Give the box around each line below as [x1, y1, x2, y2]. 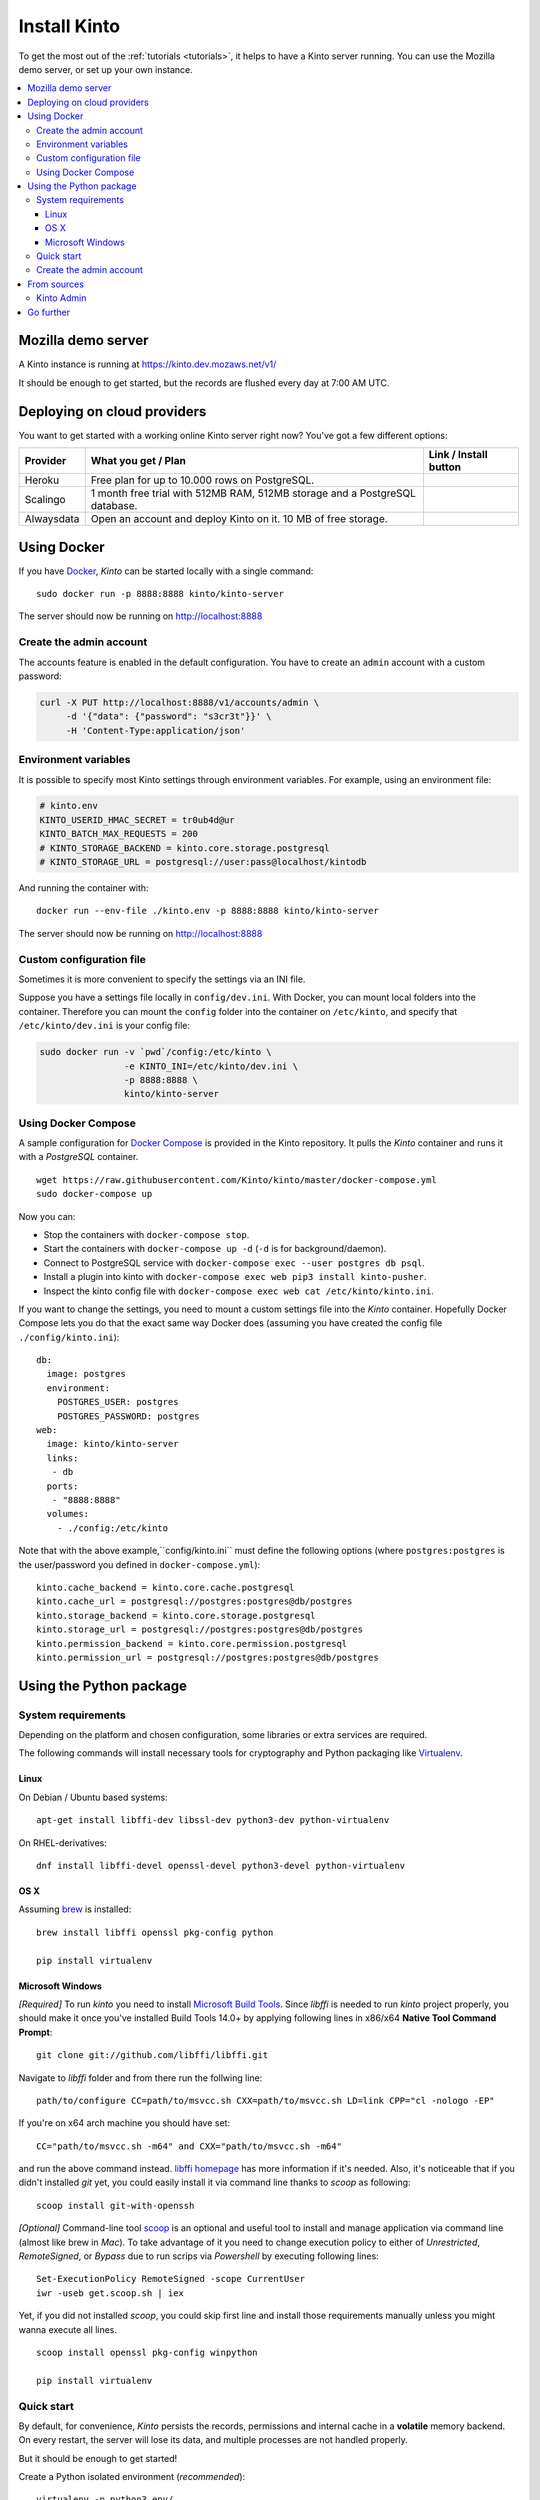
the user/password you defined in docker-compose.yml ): [18, 1558, 261, 1570]
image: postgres [46, 1368, 127, 1380]
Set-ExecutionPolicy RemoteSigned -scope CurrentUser [36, 2273, 305, 2285]
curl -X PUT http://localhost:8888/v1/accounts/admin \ [39, 696, 320, 708]
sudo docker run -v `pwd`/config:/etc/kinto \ [39, 1046, 272, 1058]
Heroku [24, 473, 60, 487]
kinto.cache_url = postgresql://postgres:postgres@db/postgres [36, 1596, 353, 1607]
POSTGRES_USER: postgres [56, 1396, 179, 1408]
